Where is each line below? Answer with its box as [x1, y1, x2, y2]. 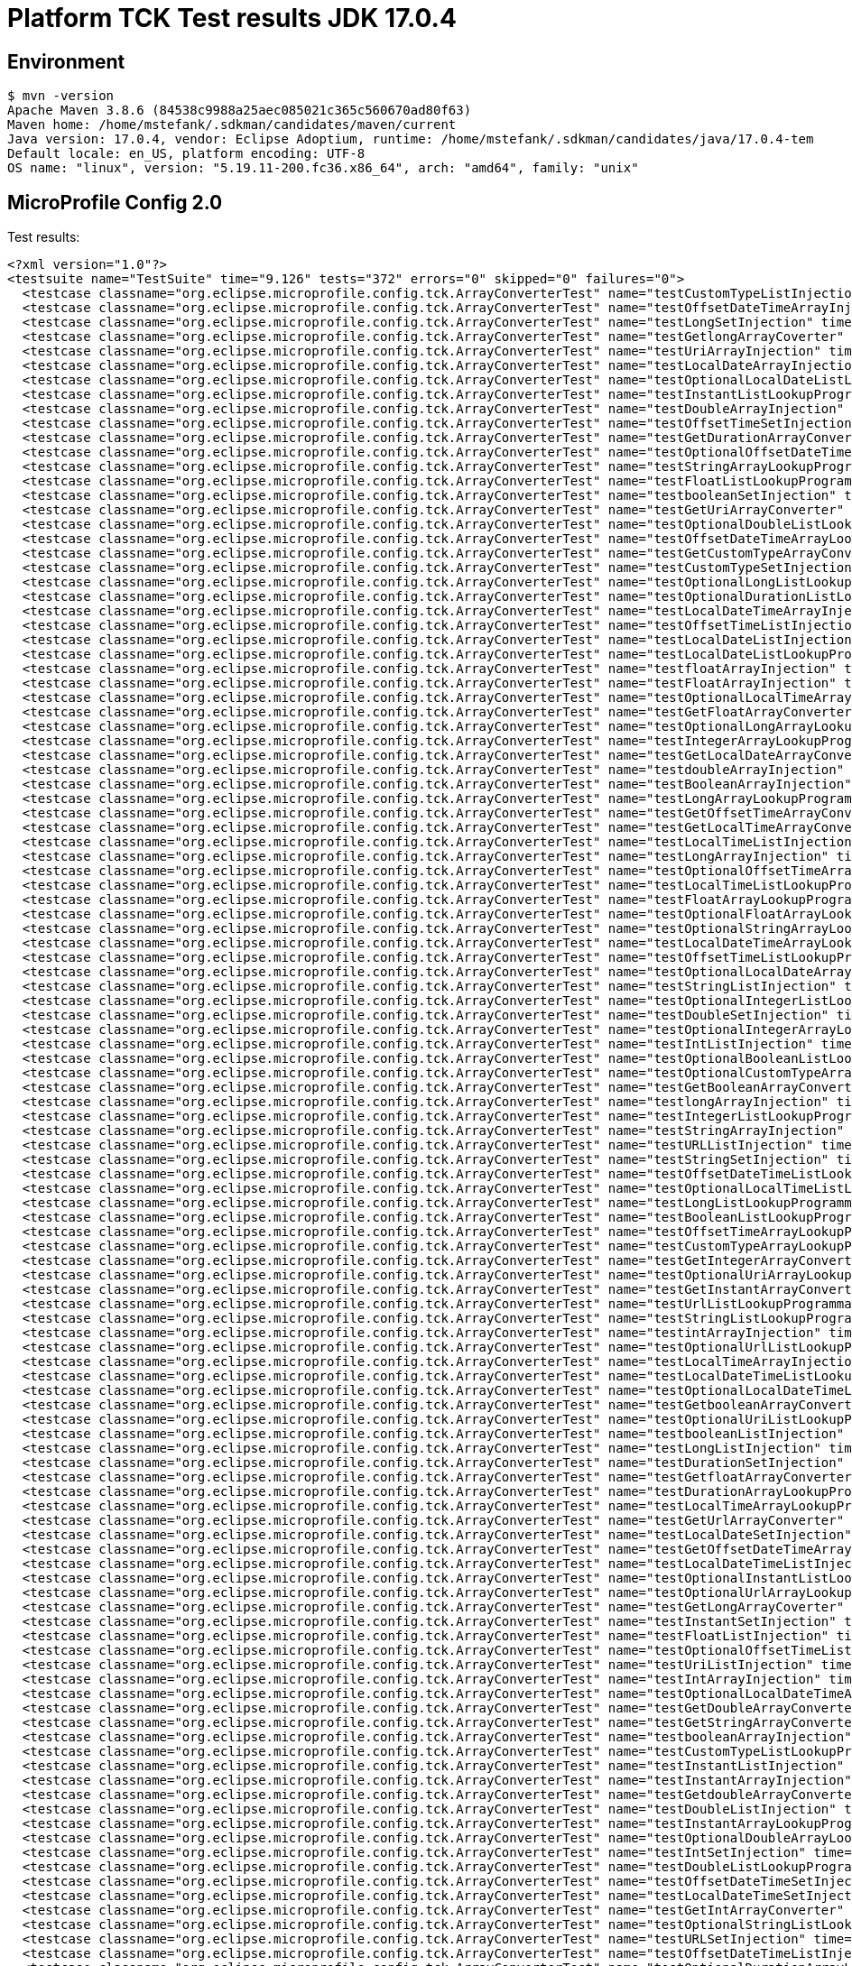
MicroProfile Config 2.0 [7, 190, 223, 214]
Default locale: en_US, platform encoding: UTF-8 [7, 146, 366, 162]
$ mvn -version [7, 88, 115, 104]
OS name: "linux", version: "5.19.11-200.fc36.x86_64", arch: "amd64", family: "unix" [7, 161, 639, 176]
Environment [7, 50, 125, 73]
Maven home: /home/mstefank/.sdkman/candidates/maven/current [7, 117, 457, 133]
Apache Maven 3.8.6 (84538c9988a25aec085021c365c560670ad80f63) [7, 103, 472, 118]
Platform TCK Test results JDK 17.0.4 [7, 3, 457, 33]
